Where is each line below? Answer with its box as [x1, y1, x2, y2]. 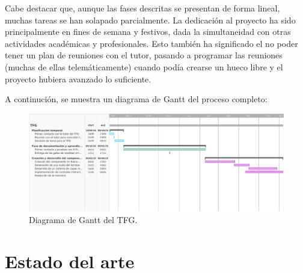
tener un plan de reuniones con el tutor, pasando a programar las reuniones [5, 49, 283, 61]
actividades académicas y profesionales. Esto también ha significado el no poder [5, 37, 298, 49]
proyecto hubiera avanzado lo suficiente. [5, 72, 151, 85]
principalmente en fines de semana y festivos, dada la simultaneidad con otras [5, 25, 291, 38]
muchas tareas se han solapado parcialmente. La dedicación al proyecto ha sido [5, 13, 296, 26]
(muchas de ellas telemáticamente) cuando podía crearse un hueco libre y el [5, 60, 283, 73]
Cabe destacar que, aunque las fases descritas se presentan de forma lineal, [5, 2, 280, 14]
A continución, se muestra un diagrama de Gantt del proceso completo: [5, 93, 268, 105]
